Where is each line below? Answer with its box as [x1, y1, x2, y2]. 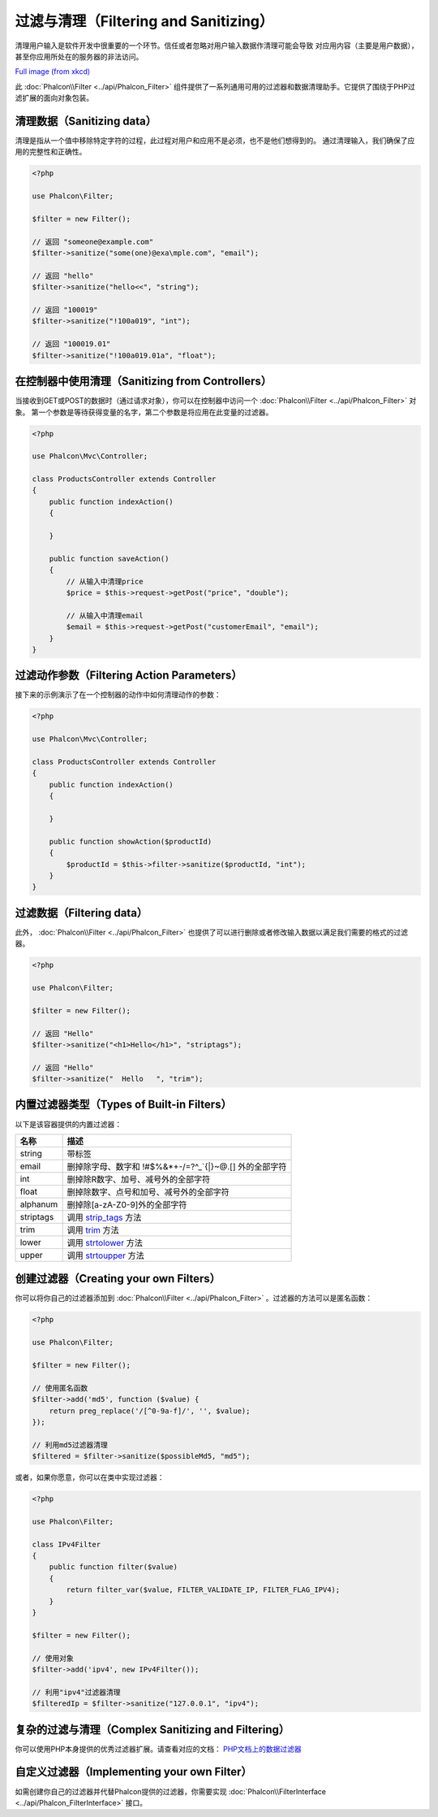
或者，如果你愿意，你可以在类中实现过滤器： [15, 1472, 165, 1482]
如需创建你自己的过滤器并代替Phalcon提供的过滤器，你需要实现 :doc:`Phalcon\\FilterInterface [15, 1786, 326, 1796]
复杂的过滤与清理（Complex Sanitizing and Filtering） [15, 1723, 290, 1737]
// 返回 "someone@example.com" [32, 236, 154, 246]
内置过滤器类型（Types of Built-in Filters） [15, 1098, 232, 1112]
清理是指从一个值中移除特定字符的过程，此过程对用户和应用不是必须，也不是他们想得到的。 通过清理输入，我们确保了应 [15, 136, 415, 145]
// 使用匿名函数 [32, 1383, 88, 1393]
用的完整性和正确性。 [15, 147, 87, 157]
